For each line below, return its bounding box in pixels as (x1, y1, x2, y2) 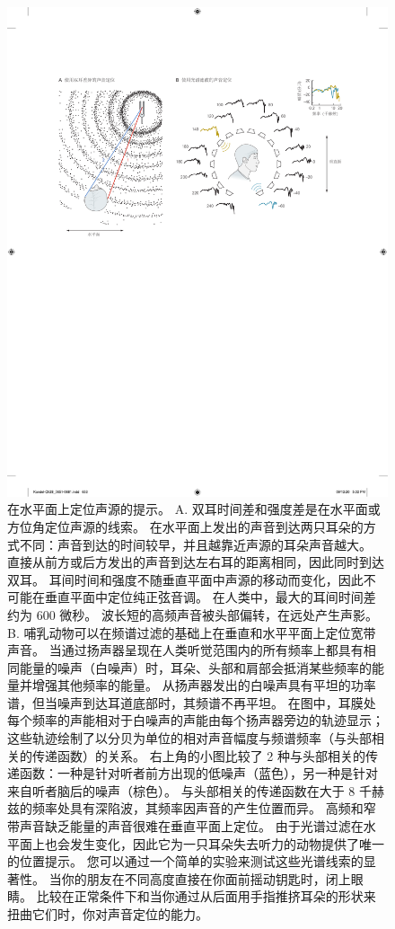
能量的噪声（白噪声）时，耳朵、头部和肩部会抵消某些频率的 (19, 658, 372, 677)
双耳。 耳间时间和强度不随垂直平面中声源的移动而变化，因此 (7, 570, 364, 588)
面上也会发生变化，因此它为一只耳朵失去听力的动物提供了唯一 (19, 834, 384, 853)
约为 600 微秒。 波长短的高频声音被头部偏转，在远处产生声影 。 (7, 605, 378, 624)
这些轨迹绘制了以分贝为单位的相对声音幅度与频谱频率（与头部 (7, 729, 372, 748)
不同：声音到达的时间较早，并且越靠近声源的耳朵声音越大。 (19, 535, 372, 553)
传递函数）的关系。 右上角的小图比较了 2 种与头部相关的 (31, 746, 365, 765)
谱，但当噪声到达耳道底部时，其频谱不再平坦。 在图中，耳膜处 (7, 693, 376, 712)
